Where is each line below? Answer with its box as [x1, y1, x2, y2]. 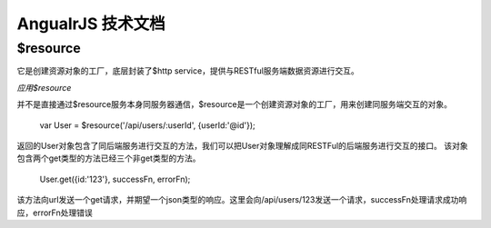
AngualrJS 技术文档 [16, 14, 165, 34]
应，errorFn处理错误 [16, 207, 93, 218]
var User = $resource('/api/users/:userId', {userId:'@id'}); [39, 119, 256, 131]
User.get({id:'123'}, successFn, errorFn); [39, 173, 191, 184]
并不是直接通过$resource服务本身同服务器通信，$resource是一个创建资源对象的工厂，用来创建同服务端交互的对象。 [16, 99, 452, 110]
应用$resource [16, 82, 72, 93]
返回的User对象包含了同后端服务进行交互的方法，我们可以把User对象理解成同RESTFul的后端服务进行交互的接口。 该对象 [16, 140, 468, 151]
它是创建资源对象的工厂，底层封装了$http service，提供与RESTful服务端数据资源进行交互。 [16, 65, 359, 76]
